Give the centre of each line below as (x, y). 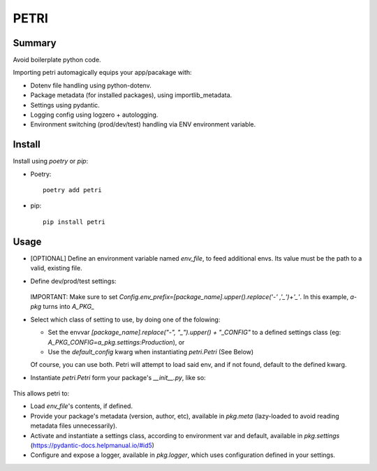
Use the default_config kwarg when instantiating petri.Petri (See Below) (151, 352)
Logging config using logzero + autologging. (94, 115)
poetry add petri (72, 190)
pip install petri (74, 222)
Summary (35, 43)
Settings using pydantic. (65, 105)
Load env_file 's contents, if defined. (81, 406)
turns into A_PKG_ (69, 307)
